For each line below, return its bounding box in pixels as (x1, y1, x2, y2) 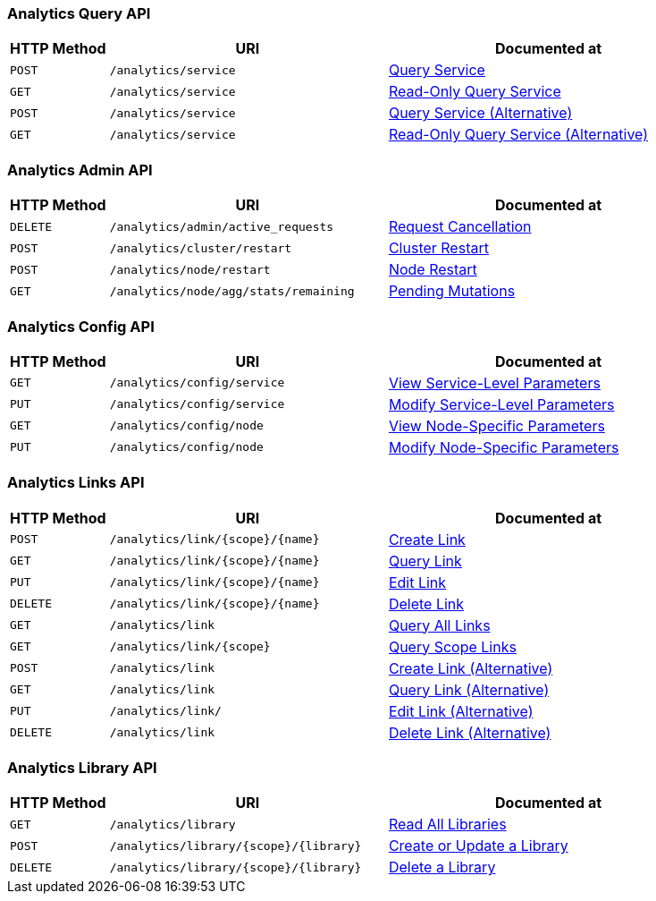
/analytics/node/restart (109, 262, 271, 276)
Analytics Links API (7, 473, 145, 492)
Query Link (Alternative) (388, 680, 550, 699)
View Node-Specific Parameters (388, 416, 605, 435)
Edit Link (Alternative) (388, 701, 534, 720)
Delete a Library (388, 858, 496, 877)
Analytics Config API (7, 317, 155, 336)
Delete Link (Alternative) (388, 723, 551, 742)
